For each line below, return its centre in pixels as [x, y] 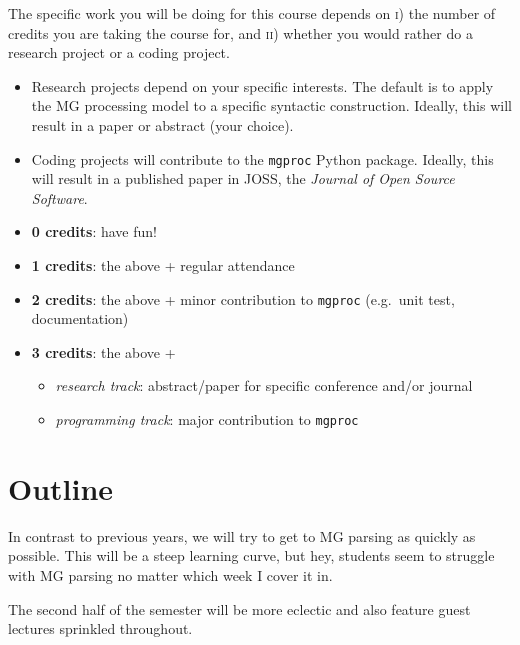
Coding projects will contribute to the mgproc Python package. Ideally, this [262, 158]
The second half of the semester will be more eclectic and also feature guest [239, 608]
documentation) [80, 318]
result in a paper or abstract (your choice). [162, 124]
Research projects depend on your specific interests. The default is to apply [262, 85]
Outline [61, 487]
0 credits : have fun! [94, 231]
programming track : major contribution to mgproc [207, 419]
